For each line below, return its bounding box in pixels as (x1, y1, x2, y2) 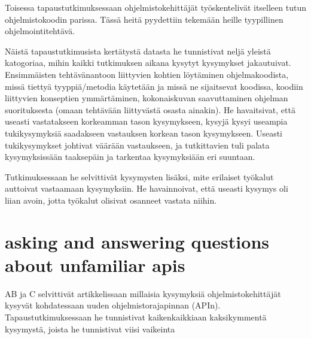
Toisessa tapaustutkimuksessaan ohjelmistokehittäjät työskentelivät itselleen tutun (5, 1, 306, 13)
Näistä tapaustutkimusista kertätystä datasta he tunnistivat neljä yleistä (5, 44, 271, 57)
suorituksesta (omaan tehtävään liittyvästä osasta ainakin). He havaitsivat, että (5, 103, 295, 116)
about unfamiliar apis (5, 252, 185, 277)
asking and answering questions (5, 229, 269, 253)
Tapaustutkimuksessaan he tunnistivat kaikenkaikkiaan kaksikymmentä (5, 311, 267, 323)
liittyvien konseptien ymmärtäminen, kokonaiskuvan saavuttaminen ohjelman (5, 92, 288, 104)
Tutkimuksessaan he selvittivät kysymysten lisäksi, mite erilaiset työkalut (5, 170, 274, 183)
